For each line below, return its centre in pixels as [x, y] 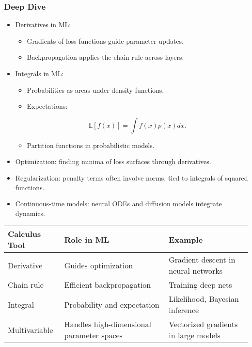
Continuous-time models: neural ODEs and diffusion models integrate [118, 204]
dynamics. [30, 213]
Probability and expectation [112, 304]
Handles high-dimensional [108, 324]
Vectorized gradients [203, 324]
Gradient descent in [202, 260]
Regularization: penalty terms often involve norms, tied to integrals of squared [132, 177]
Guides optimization [99, 265]
